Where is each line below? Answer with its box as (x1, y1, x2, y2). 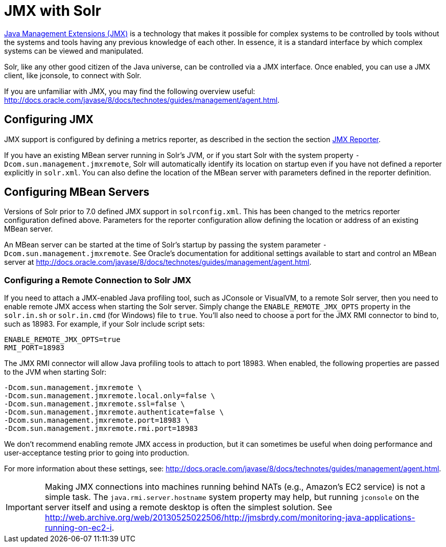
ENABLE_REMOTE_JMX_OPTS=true (4, 335, 121, 344)
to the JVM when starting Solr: (4, 368, 107, 377)
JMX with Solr (4, 2, 102, 19)
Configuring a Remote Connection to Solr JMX (4, 275, 192, 285)
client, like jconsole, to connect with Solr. (4, 71, 142, 80)
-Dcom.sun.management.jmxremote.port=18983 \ (4, 416, 190, 425)
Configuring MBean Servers (4, 186, 150, 199)
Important (6, 502, 43, 513)
